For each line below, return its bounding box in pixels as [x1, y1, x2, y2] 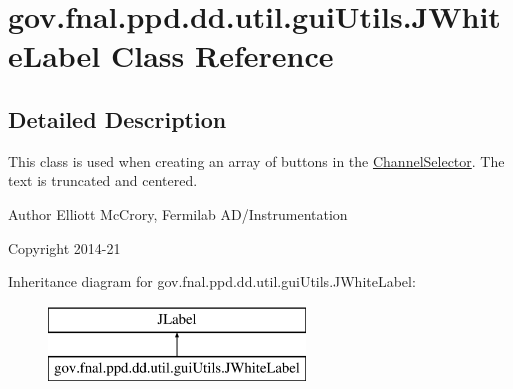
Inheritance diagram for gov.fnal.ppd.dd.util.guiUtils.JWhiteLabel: [8, 271, 416, 292]
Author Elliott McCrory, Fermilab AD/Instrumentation [8, 203, 348, 224]
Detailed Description [8, 103, 227, 134]
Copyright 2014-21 [8, 237, 121, 258]
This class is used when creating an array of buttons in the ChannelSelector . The [8, 150, 505, 171]
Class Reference [110, 35, 334, 76]
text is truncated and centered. [8, 170, 198, 191]
